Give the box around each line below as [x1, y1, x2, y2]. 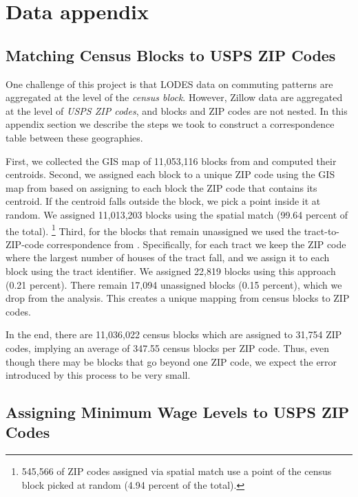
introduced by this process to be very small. [6, 368, 191, 382]
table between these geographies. [6, 130, 143, 144]
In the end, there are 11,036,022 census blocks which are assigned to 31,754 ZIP [6, 327, 342, 342]
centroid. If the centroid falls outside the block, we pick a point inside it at [6, 194, 321, 208]
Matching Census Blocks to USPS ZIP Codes [6, 44, 336, 65]
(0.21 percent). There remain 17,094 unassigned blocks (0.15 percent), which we [6, 277, 342, 291]
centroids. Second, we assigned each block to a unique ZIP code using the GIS [6, 167, 335, 181]
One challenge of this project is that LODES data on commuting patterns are [6, 76, 333, 91]
